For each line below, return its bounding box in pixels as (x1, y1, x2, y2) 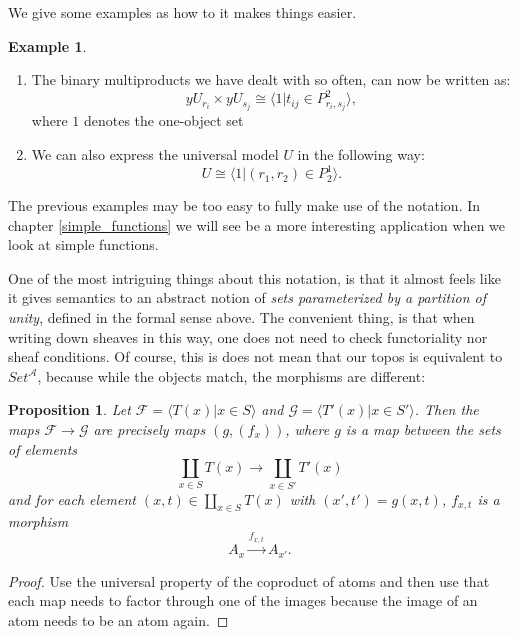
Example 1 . (8, 35, 87, 56)
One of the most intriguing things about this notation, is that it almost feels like (8, 267, 501, 288)
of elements (8, 438, 78, 459)
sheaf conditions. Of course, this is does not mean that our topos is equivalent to (8, 346, 503, 367)
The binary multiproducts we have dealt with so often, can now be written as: (31, 69, 511, 90)
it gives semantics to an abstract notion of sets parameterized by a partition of (8, 287, 487, 308)
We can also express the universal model (31, 143, 279, 164)
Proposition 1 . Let (8, 399, 131, 420)
